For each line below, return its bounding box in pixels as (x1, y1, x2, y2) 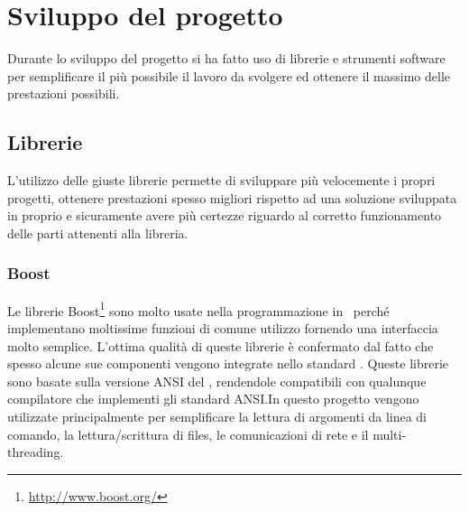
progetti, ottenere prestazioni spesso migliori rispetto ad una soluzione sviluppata (7, 188, 457, 207)
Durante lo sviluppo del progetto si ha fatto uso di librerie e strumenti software (7, 49, 446, 68)
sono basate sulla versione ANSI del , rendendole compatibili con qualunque (7, 371, 427, 390)
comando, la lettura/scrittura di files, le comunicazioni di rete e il (7, 424, 369, 443)
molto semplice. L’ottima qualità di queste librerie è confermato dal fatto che (7, 336, 434, 355)
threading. (7, 442, 64, 461)
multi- (372, 424, 407, 443)
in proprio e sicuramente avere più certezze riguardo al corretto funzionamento (7, 206, 442, 225)
